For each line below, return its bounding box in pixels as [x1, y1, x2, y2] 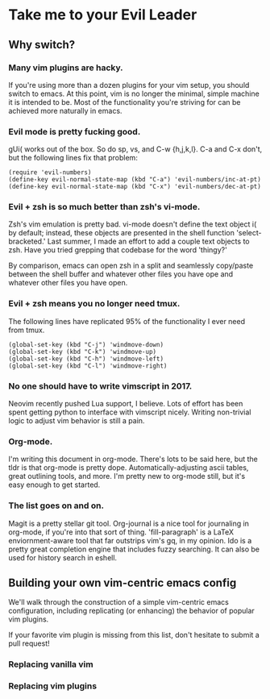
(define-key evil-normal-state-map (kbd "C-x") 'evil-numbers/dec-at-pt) [8, 183, 262, 191]
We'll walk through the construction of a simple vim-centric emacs [8, 597, 230, 607]
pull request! [8, 639, 50, 648]
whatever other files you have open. [8, 278, 128, 288]
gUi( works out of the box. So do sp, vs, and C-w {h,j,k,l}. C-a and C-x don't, [8, 144, 263, 154]
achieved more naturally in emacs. [8, 106, 123, 115]
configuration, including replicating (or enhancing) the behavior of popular [8, 606, 255, 616]
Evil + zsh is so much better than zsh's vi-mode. [8, 202, 201, 213]
